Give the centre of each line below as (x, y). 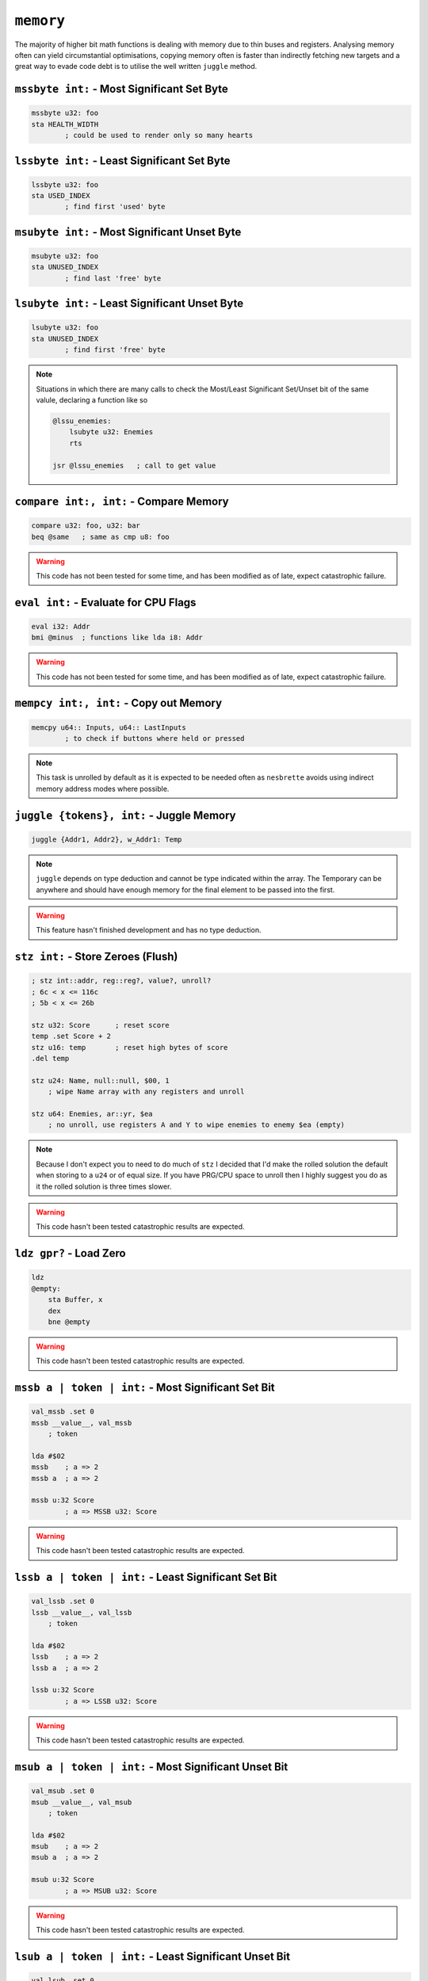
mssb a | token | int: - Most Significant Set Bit (145, 1388)
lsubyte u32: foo (65, 328)
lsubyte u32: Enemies (111, 432)
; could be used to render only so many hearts (159, 136)
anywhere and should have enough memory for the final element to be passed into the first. (185, 889)
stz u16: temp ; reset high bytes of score (130, 1047)
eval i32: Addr (61, 626)
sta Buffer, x (75, 1300)
